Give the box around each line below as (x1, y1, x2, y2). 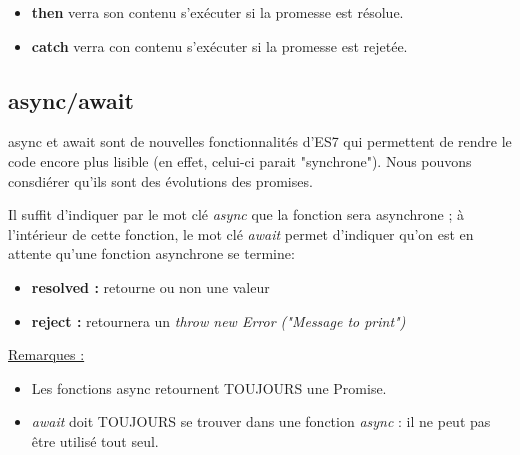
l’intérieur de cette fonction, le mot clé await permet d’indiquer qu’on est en (8, 223, 474, 244)
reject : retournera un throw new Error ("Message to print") (31, 310, 406, 331)
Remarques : (8, 344, 85, 365)
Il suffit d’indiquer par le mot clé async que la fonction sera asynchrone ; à (8, 204, 464, 225)
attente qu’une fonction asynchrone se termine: (8, 243, 295, 264)
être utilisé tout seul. (31, 430, 159, 451)
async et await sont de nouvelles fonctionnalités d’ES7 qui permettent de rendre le (8, 131, 512, 152)
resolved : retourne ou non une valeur (31, 276, 270, 297)
